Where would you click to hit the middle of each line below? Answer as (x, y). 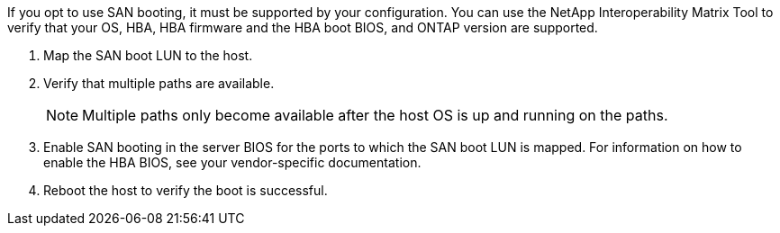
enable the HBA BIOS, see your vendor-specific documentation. (232, 162)
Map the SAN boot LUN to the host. (148, 55)
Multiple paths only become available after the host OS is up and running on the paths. (375, 115)
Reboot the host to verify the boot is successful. (186, 190)
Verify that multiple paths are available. (159, 83)
